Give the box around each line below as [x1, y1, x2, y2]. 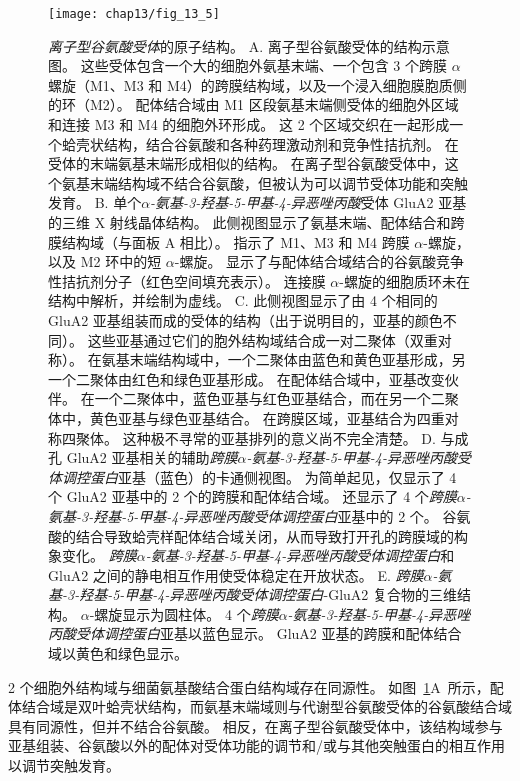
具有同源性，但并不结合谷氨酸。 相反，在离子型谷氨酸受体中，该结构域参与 [8, 715, 503, 736]
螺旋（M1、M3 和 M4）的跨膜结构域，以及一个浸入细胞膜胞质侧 [48, 74, 467, 95]
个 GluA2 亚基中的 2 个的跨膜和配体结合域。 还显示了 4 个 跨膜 [48, 486, 457, 507]
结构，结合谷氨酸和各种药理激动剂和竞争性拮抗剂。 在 [103, 133, 459, 154]
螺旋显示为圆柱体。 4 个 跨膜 [94, 603, 279, 624]
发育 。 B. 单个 [48, 192, 142, 213]
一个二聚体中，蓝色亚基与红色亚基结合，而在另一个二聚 [94, 388, 459, 409]
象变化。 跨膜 [48, 545, 137, 566]
